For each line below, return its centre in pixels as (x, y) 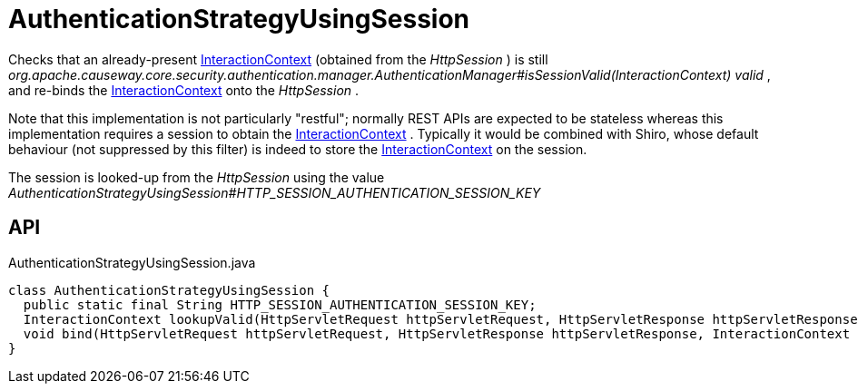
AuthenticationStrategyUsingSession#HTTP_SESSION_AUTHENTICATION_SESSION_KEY (275, 192)
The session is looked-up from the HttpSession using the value (197, 177)
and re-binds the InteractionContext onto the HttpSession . (184, 90)
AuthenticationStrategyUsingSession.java (132, 262)
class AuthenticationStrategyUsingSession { (169, 290)
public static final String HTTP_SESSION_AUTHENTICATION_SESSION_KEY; (280, 304)
